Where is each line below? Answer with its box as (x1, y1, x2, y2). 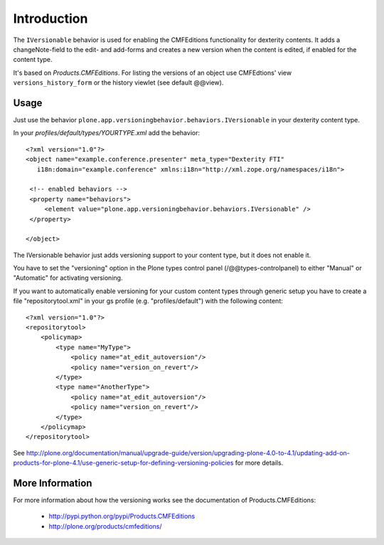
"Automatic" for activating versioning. (13, 274, 123, 282)
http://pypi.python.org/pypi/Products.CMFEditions (48, 512, 196, 521)
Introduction (13, 11, 88, 26)
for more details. (235, 459, 284, 467)
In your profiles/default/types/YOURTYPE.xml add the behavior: (13, 129, 201, 137)
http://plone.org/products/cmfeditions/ (48, 522, 162, 530)
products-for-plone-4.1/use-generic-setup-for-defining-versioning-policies (13, 459, 234, 467)
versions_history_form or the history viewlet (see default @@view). (13, 78, 224, 87)
